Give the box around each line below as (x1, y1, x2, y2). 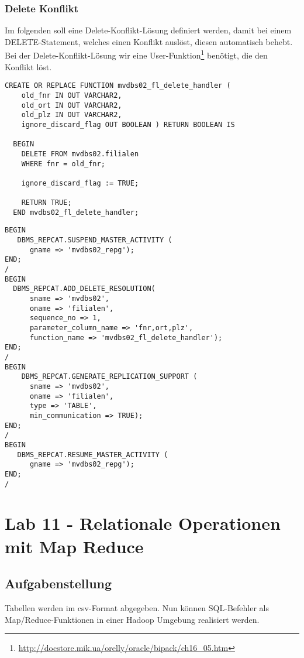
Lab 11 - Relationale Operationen (5, 511, 281, 535)
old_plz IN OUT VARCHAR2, (21, 111, 122, 119)
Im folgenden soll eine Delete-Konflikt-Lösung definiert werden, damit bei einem (5, 24, 292, 36)
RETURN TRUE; (21, 198, 72, 207)
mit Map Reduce (5, 534, 144, 558)
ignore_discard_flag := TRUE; (21, 179, 139, 187)
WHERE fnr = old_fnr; (21, 159, 105, 168)
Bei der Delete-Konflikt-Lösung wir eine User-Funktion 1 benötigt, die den (5, 47, 268, 61)
